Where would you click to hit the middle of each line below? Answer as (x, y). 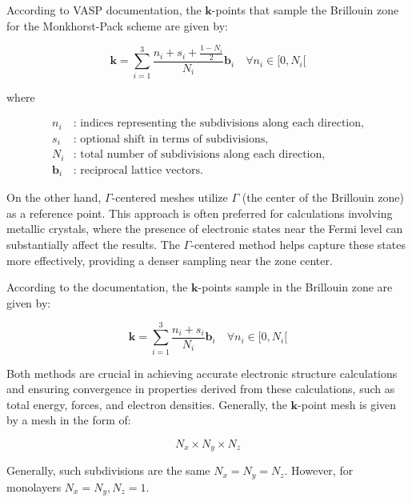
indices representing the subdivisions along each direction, (222, 124)
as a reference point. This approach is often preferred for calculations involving (200, 213)
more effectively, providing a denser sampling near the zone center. (170, 260)
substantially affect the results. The (93, 245)
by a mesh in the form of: (69, 420)
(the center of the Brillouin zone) (323, 197)
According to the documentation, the (97, 287)
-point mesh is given (347, 404)
